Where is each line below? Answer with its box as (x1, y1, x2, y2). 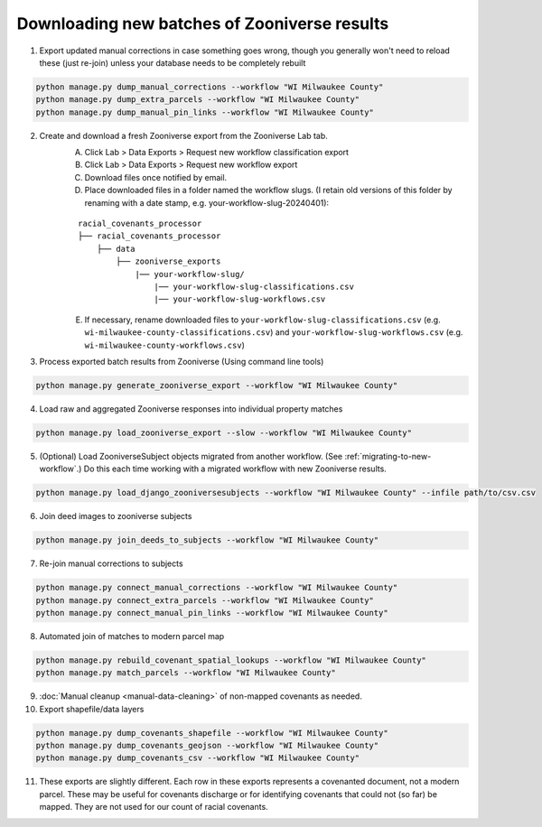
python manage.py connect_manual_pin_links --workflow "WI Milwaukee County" (35, 608, 388, 618)
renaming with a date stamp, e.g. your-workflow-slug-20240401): (84, 197, 330, 208)
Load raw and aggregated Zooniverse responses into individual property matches (39, 403, 343, 414)
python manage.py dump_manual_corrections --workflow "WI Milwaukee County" (35, 81, 384, 92)
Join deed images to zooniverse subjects (39, 511, 192, 522)
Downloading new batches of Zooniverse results (16, 14, 389, 33)
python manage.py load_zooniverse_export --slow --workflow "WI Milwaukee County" (35, 427, 413, 438)
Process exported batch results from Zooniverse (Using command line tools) (39, 356, 324, 367)
